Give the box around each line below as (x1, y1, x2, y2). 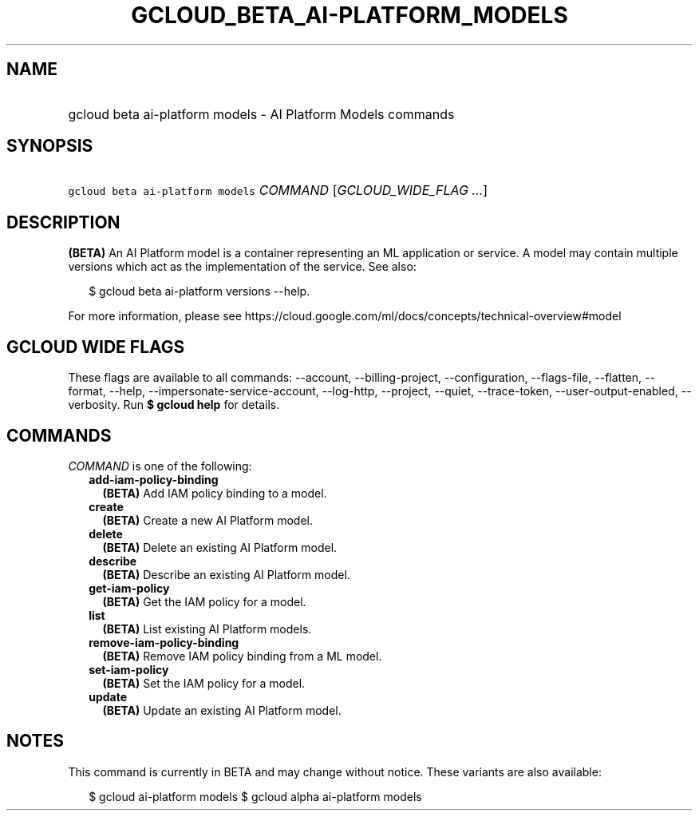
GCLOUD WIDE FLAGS (6, 336, 185, 357)
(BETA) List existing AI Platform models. (102, 621, 312, 636)
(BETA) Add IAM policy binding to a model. (102, 486, 327, 500)
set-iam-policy (89, 662, 169, 676)
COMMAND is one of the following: (68, 458, 252, 473)
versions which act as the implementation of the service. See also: (68, 260, 417, 274)
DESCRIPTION (6, 212, 120, 232)
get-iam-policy (89, 581, 170, 595)
